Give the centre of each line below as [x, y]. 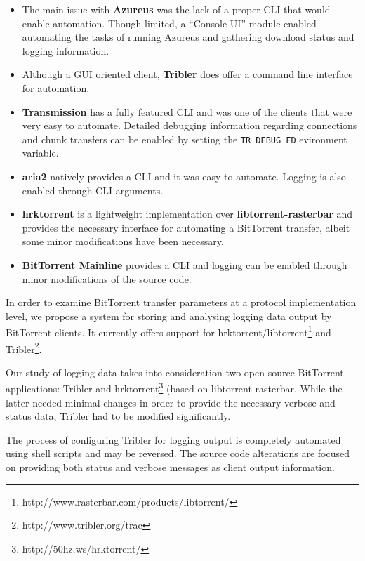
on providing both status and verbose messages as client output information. [170, 467]
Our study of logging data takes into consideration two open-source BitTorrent [175, 372]
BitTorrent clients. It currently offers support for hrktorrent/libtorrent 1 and [168, 331]
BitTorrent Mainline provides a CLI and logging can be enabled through [185, 264]
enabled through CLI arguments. [93, 190]
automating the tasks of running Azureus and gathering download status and [188, 37]
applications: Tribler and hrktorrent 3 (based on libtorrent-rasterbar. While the [174, 388]
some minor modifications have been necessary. [123, 241]
